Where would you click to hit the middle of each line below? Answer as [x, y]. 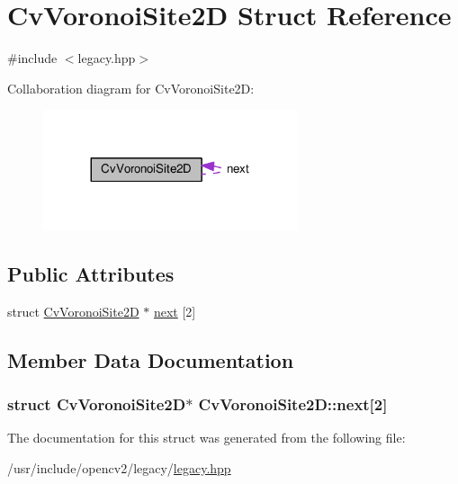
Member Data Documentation [151, 359]
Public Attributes [91, 273]
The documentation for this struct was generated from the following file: [207, 438]
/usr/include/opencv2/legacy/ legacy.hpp [119, 467]
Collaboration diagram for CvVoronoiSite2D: [131, 88]
